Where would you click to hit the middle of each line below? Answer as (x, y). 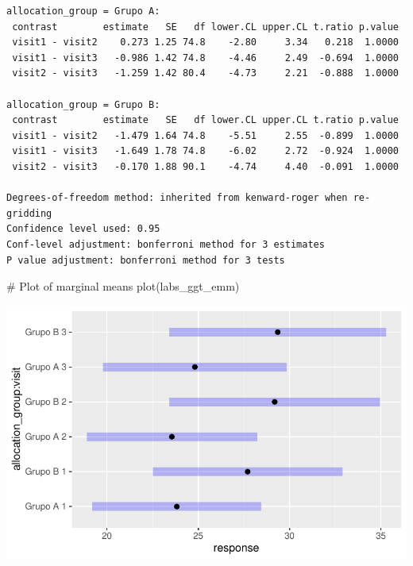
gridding (29, 213)
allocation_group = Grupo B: (83, 104)
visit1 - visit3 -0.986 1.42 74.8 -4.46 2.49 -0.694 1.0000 (205, 58)
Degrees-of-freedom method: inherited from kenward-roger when (177, 198)
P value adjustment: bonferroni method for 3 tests (146, 260)
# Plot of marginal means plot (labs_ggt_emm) (123, 286)
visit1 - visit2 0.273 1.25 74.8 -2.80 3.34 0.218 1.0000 (205, 42)
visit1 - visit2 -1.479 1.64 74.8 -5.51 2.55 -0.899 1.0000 (205, 135)
